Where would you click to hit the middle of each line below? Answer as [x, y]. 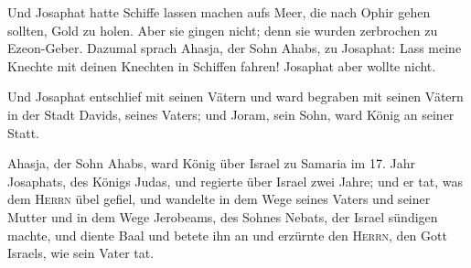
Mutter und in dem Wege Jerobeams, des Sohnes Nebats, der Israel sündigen [223, 216]
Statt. [24, 132]
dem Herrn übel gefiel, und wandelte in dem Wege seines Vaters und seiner [219, 199]
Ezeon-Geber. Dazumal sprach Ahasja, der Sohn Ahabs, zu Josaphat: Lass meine [235, 48]
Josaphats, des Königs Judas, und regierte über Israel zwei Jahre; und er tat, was [235, 181]
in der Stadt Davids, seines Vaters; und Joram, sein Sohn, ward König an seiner [231, 114]
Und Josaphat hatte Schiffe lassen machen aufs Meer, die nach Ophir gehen [219, 12]
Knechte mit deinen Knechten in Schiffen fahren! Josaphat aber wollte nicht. [222, 65]
